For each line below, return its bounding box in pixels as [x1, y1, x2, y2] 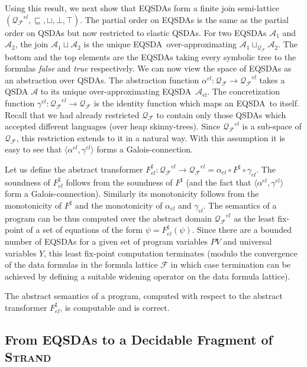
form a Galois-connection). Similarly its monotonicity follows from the [5, 187, 259, 200]
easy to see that [5, 143, 62, 155]
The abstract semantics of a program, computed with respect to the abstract [5, 290, 283, 302]
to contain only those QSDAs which [156, 108, 286, 121]
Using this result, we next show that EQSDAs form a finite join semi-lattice [5, 2, 280, 14]
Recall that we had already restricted [5, 108, 140, 121]
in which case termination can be [170, 258, 291, 271]
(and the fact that [186, 176, 251, 188]
